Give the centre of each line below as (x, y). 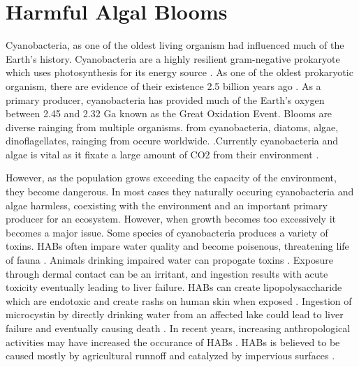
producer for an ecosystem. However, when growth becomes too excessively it (171, 219)
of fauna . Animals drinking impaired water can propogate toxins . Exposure (169, 260)
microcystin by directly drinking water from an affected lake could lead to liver (175, 314)
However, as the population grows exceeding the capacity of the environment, (171, 178)
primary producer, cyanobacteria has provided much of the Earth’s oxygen (165, 99)
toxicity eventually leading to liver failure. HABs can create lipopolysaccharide (174, 287)
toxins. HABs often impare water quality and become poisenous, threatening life (177, 246)
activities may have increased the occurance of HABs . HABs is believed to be (173, 342)
